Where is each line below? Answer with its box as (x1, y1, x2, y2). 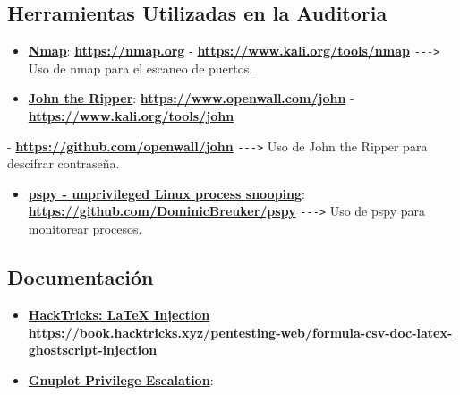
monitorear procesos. (28, 219, 142, 238)
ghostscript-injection (28, 340, 158, 359)
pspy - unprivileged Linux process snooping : (28, 184, 305, 202)
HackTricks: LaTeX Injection (28, 305, 210, 323)
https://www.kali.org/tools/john (28, 107, 234, 125)
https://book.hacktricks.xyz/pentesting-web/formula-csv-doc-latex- (28, 322, 453, 341)
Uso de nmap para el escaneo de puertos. (28, 58, 253, 77)
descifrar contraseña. (7, 154, 120, 173)
